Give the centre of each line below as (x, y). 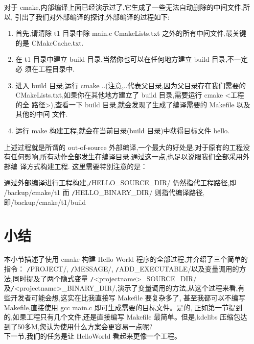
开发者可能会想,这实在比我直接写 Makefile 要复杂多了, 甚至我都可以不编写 (128, 297)
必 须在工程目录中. (45, 68)
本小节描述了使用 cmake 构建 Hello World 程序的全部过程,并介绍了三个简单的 (126, 259)
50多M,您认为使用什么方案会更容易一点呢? (85, 326)
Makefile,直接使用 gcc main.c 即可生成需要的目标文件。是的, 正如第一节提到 (123, 307)
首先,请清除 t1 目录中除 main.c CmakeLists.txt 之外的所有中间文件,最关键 (131, 33)
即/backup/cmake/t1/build (45, 202)
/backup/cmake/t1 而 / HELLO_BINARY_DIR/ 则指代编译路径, (104, 192)
